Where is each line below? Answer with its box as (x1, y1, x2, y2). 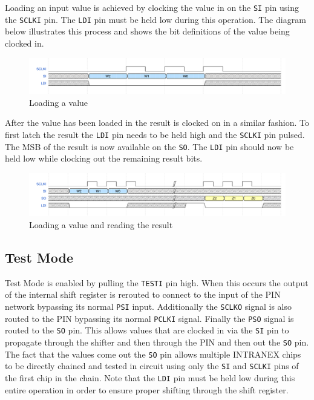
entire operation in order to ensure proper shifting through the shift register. (5, 383, 289, 396)
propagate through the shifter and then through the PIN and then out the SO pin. (5, 336, 309, 349)
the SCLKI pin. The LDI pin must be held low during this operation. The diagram (5, 13, 306, 25)
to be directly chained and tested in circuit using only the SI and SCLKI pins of (5, 359, 299, 372)
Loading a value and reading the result (29, 218, 173, 231)
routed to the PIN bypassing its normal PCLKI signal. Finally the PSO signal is (5, 312, 294, 324)
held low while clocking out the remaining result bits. (5, 152, 203, 165)
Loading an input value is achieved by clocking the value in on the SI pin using (5, 1, 299, 13)
